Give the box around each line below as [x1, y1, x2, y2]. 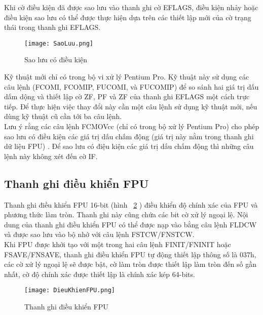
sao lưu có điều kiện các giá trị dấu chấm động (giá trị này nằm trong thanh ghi [4, 131, 254, 141]
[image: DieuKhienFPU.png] [24, 287, 115, 294]
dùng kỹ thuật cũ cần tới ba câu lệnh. [4, 111, 122, 122]
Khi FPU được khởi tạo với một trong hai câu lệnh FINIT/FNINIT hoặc [4, 239, 231, 249]
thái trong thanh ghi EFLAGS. [4, 22, 101, 32]
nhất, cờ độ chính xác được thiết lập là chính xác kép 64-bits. [4, 268, 195, 279]
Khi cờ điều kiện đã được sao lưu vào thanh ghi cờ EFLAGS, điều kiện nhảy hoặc [4, 2, 258, 12]
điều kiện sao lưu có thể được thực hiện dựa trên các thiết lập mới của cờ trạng [4, 12, 251, 22]
